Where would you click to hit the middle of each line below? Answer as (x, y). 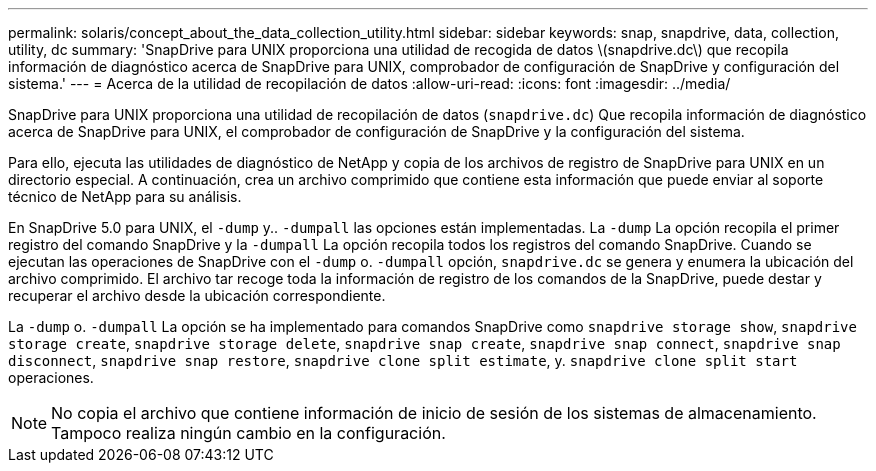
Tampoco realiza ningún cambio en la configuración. (248, 433)
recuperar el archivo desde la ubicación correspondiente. (197, 295)
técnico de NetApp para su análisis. (125, 196)
